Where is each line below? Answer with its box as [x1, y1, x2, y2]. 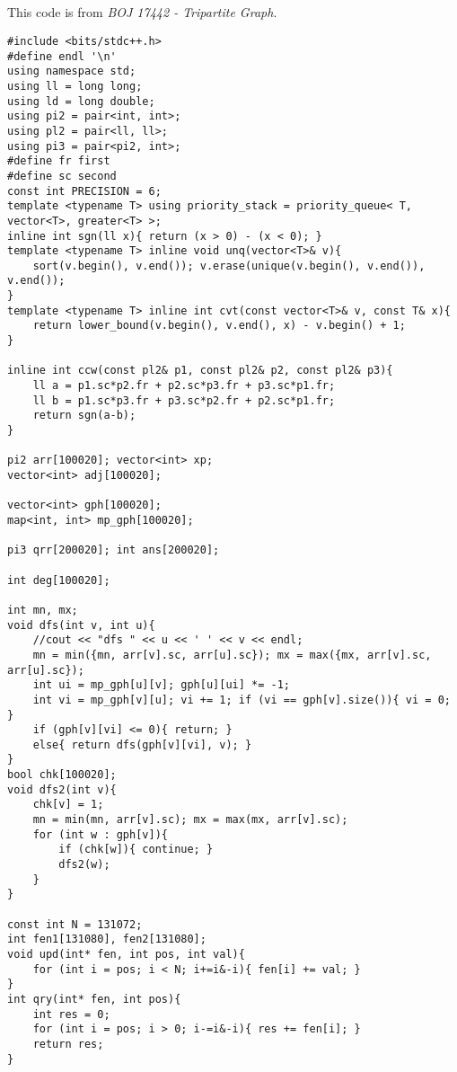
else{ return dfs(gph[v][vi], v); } [32, 738, 252, 751]
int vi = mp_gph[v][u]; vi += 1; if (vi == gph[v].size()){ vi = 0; [32, 693, 451, 706]
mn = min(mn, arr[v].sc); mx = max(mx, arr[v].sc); [32, 813, 348, 827]
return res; [32, 1037, 104, 1050]
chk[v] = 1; [32, 798, 104, 811]
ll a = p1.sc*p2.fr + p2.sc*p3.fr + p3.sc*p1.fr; [32, 379, 336, 393]
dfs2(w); [58, 858, 110, 872]
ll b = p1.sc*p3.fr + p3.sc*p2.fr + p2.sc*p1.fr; [32, 394, 336, 407]
